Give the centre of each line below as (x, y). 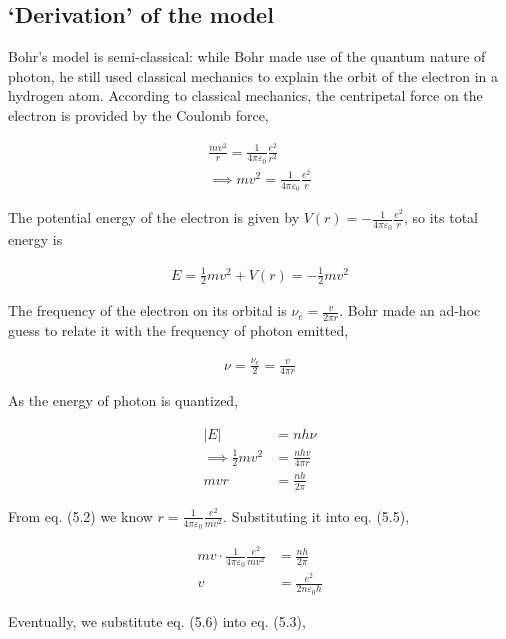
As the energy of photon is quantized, (123, 400)
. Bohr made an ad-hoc (410, 310)
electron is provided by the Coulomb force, (138, 114)
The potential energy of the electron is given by (154, 217)
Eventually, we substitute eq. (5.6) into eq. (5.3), (157, 620)
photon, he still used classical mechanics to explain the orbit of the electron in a (253, 75)
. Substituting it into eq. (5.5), (316, 515)
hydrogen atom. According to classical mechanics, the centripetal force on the (245, 95)
